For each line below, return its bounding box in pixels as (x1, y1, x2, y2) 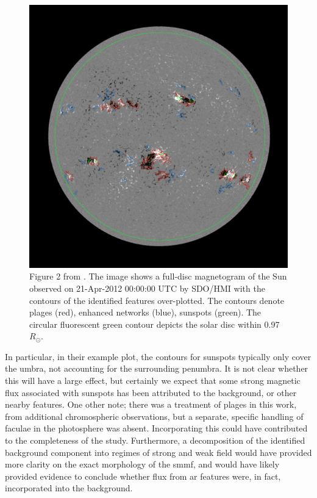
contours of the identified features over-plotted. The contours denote (29, 294, 285, 306)
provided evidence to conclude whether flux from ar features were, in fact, (5, 469, 281, 482)
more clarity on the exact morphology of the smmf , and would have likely (5, 458, 280, 471)
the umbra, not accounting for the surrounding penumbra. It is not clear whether (5, 362, 308, 375)
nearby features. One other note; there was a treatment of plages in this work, (5, 398, 297, 411)
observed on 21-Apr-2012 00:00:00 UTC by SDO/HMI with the (29, 281, 265, 294)
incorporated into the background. (5, 482, 133, 494)
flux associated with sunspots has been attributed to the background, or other (5, 386, 297, 399)
